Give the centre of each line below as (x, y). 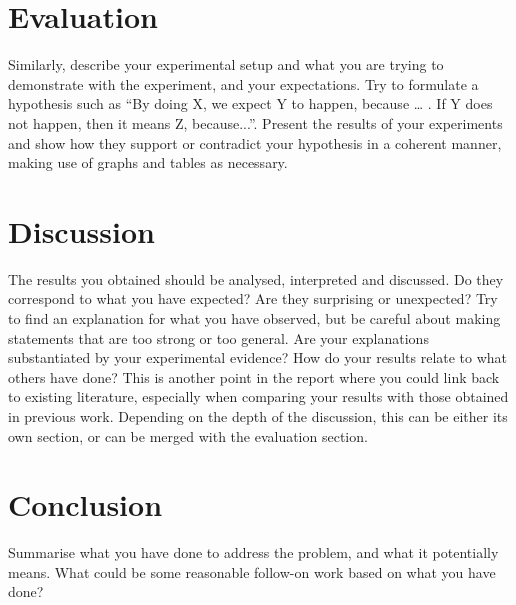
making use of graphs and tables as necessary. (148, 162)
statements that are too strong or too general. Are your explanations (218, 337)
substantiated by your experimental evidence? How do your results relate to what (258, 357)
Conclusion (85, 504)
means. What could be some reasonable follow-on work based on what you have (252, 571)
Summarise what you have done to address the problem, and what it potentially (253, 552)
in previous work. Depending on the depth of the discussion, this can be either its (258, 415)
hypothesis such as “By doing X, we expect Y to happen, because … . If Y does (250, 103)
